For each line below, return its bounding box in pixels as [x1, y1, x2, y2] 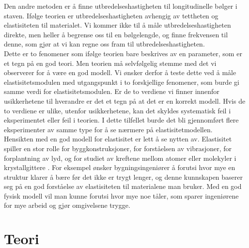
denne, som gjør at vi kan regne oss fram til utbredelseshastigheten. [4, 39, 205, 49]
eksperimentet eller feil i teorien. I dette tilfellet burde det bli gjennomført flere [4, 115, 239, 125]
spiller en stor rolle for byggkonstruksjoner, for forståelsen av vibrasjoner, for [4, 143, 232, 153]
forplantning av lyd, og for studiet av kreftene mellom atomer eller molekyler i [4, 153, 236, 163]
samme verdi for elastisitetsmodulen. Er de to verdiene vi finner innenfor [4, 86, 219, 96]
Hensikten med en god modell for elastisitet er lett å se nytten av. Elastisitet [4, 134, 232, 144]
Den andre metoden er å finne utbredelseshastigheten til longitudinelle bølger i [4, 1, 237, 11]
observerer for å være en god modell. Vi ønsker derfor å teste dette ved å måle [4, 67, 236, 77]
